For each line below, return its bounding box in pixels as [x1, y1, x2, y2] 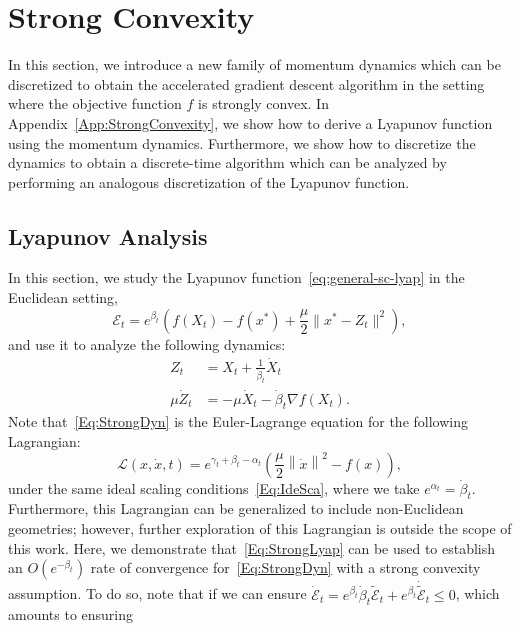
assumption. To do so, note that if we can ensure [8, 583, 307, 604]
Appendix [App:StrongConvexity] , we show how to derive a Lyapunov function [8, 112, 493, 133]
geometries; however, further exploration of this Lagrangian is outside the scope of [8, 517, 512, 538]
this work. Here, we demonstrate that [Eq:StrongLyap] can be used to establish [8, 537, 496, 558]
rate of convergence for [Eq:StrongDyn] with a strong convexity [90, 557, 481, 578]
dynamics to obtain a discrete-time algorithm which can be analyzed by [8, 152, 447, 173]
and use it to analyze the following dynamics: [8, 333, 286, 354]
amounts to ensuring [8, 604, 134, 625]
